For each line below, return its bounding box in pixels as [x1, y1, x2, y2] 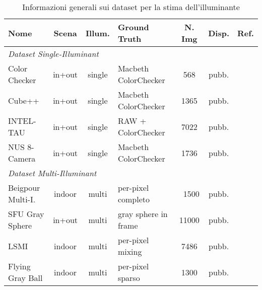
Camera [8, 153, 36, 164]
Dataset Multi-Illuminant [8, 167, 97, 179]
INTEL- [8, 115, 36, 126]
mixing [117, 246, 142, 257]
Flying [8, 260, 31, 272]
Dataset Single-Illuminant [8, 48, 99, 59]
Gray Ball [8, 272, 43, 283]
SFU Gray [8, 208, 44, 220]
